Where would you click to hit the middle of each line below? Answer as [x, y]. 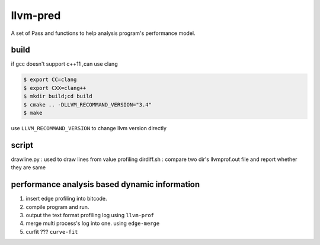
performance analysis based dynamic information [105, 184]
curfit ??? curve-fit [52, 231]
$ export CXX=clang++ [55, 88]
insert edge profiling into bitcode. [66, 199]
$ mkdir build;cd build [58, 96]
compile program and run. [57, 207]
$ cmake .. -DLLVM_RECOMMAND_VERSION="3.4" [88, 104]
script [22, 145]
